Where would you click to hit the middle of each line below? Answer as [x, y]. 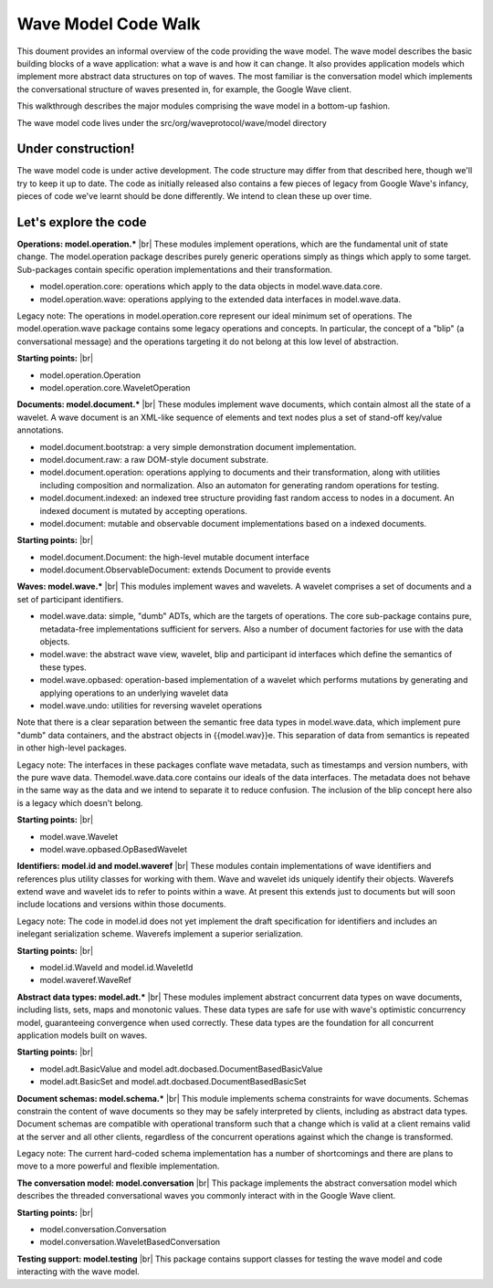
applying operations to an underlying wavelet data [134, 693]
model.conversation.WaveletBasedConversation [130, 1242]
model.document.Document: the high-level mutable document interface [175, 557]
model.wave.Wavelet [79, 836]
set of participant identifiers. [70, 599]
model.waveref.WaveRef [85, 980]
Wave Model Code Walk [109, 24]
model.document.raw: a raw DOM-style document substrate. [154, 459]
